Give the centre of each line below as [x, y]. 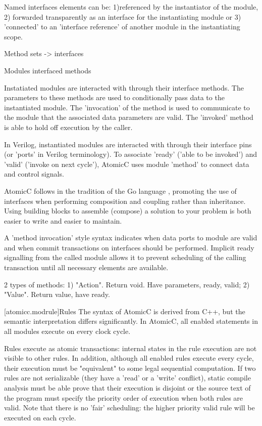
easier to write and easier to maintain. [63, 220]
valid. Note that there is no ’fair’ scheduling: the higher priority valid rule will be [129, 408]
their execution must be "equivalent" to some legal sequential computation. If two [130, 368]
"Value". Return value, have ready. [57, 294]
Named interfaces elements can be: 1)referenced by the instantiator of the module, [131, 7]
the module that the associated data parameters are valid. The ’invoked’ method [129, 117]
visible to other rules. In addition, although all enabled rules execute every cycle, [129, 358]
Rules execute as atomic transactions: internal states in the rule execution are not [130, 348]
